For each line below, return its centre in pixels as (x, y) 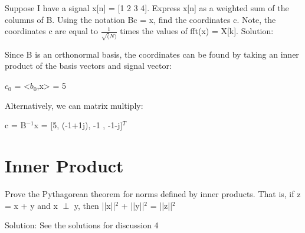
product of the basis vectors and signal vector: (88, 66)
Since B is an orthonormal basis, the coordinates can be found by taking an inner (152, 54)
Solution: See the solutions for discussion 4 (82, 225)
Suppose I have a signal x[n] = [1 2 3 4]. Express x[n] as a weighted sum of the (147, 8)
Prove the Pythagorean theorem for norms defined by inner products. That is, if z (153, 193)
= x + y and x (31, 205)
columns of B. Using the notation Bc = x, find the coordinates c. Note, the (140, 19)
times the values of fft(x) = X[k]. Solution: (197, 31)
